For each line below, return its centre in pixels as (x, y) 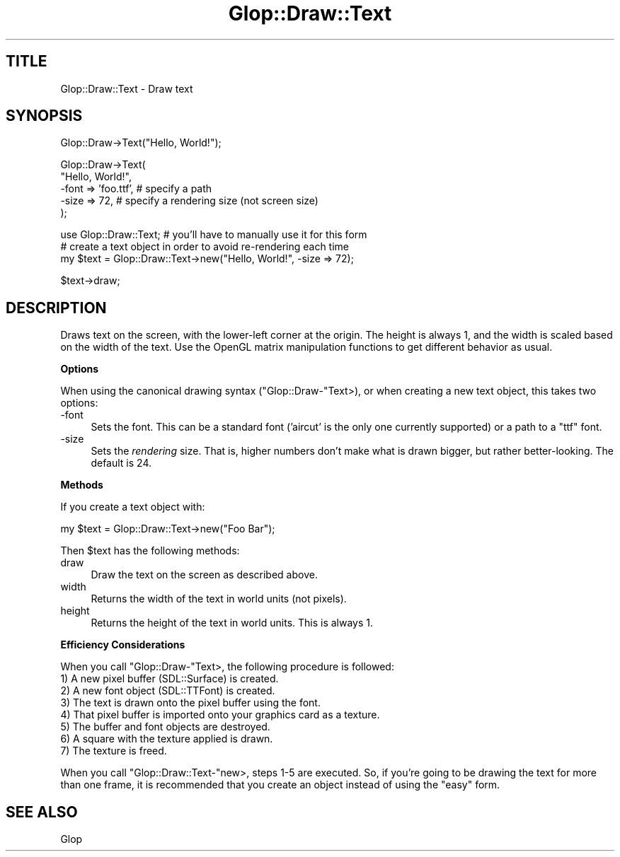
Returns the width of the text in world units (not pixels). (219, 599)
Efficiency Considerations (123, 645)
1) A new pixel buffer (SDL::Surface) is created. (170, 679)
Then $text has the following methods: (150, 551)
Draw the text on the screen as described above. (204, 575)
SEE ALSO (42, 812)
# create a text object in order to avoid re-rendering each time (205, 247)
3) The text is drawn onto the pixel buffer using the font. (190, 703)
